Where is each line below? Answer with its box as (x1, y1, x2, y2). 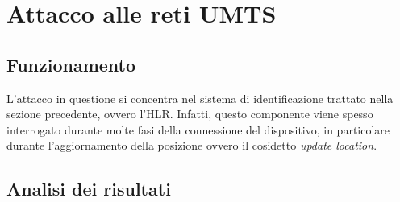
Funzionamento (6, 52, 136, 76)
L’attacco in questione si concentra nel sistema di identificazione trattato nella (6, 89, 394, 106)
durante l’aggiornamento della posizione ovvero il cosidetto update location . (6, 137, 377, 154)
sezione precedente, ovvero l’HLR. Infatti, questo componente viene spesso (6, 105, 373, 122)
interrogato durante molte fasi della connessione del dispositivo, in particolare (6, 121, 390, 138)
